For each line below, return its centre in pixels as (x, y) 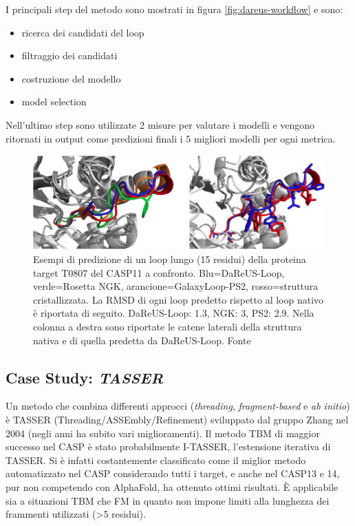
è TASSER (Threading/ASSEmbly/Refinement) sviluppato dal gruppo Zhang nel (177, 419)
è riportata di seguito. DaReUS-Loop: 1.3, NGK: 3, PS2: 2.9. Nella (174, 313)
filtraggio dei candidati (69, 55)
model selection (54, 102)
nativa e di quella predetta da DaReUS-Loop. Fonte (142, 340)
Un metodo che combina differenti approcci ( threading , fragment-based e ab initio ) (178, 406)
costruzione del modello (71, 78)
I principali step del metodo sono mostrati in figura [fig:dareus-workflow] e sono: (174, 9)
